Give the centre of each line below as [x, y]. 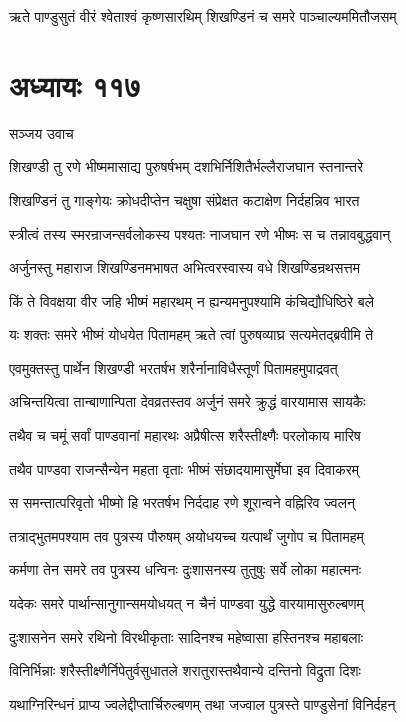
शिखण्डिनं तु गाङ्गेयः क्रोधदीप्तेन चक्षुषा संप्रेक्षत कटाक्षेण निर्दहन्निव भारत [184, 199]
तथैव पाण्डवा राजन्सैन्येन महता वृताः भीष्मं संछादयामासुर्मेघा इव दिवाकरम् [184, 468]
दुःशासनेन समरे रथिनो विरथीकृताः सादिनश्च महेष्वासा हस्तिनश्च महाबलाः [186, 636]
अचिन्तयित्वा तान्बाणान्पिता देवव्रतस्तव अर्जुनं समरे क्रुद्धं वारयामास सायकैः [187, 401]
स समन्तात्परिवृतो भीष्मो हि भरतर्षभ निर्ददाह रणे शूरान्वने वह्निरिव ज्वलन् [182, 502]
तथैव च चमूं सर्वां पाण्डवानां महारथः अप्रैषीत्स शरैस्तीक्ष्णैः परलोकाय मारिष [185, 435]
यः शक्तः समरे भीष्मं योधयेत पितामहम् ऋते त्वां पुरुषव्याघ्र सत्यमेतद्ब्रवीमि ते [191, 334]
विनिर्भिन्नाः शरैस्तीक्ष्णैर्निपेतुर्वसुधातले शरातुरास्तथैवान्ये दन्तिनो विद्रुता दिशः [185, 670]
